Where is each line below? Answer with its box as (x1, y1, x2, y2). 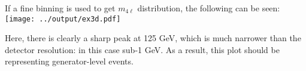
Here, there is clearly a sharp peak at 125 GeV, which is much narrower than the (5, 32, 301, 44)
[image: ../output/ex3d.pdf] (5, 14, 121, 23)
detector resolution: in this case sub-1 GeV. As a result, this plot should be (5, 43, 280, 55)
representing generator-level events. (5, 55, 134, 67)
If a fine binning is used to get (5, 2, 116, 14)
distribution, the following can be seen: (137, 2, 280, 14)
